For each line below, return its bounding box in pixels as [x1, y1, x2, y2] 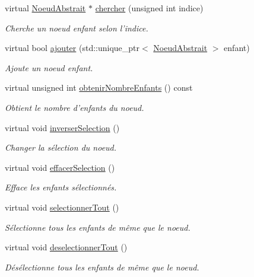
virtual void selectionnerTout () [5, 200, 119, 213]
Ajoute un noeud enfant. [5, 61, 93, 74]
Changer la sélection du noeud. [5, 141, 117, 154]
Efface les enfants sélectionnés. [5, 181, 117, 193]
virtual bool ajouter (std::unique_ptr [5, 42, 140, 54]
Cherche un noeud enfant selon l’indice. [5, 21, 148, 34]
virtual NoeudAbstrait [5, 2, 86, 14]
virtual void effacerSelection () [5, 161, 115, 173]
